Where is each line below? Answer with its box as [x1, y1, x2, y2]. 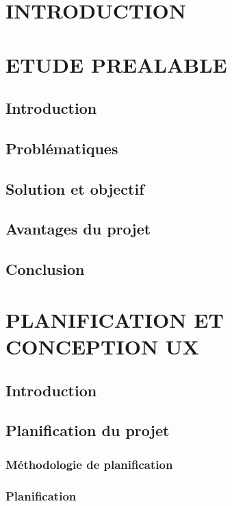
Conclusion [5, 258, 85, 280]
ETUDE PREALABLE [5, 50, 227, 78]
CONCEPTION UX [5, 333, 199, 361]
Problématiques [5, 137, 118, 158]
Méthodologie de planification [5, 455, 173, 472]
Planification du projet [5, 420, 170, 441]
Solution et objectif [5, 178, 144, 199]
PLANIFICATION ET [5, 305, 224, 333]
